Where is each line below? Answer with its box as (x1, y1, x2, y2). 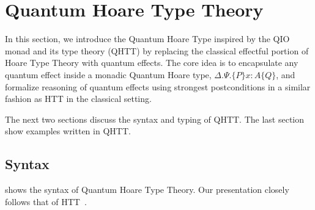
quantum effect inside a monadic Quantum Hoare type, (5, 68, 212, 81)
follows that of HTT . (5, 195, 87, 208)
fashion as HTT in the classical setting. (5, 92, 152, 105)
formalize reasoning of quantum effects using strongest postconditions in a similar (5, 80, 311, 93)
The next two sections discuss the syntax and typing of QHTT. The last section (5, 112, 305, 125)
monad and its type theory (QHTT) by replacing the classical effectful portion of (5, 44, 309, 57)
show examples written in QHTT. (5, 125, 131, 137)
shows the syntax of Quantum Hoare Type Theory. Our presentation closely (5, 183, 289, 196)
